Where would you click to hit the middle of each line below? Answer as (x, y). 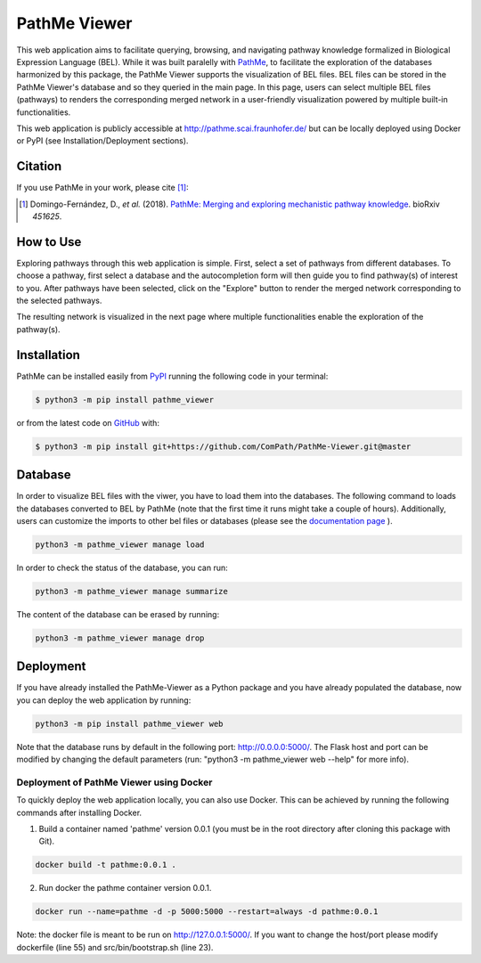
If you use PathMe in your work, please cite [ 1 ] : (102, 188)
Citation (39, 166)
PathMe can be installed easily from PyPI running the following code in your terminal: (172, 376)
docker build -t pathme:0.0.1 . (106, 865)
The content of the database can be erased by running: (118, 614)
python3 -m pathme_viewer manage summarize (132, 591)
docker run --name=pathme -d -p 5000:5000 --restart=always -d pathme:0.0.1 (207, 912)
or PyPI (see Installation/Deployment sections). (102, 141)
